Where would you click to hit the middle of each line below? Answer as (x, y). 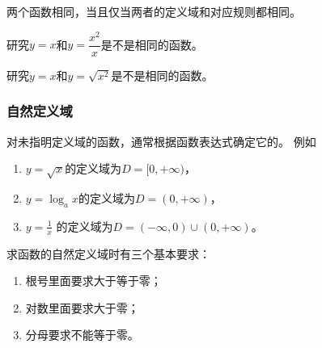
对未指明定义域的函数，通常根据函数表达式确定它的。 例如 (161, 141)
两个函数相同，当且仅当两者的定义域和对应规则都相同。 (154, 11)
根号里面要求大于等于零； (93, 281)
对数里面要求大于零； (82, 307)
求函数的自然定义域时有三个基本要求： (108, 253)
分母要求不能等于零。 (82, 335)
